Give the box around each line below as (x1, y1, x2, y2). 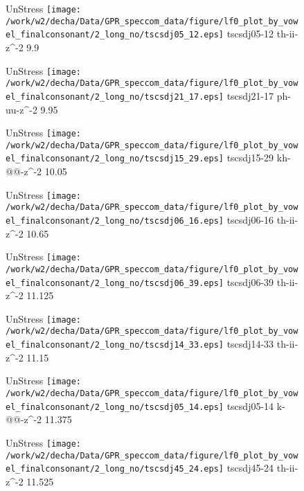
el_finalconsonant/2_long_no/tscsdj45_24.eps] (6, 464, 224, 474)
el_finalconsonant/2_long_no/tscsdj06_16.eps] (6, 216, 224, 226)
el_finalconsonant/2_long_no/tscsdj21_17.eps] (6, 91, 224, 102)
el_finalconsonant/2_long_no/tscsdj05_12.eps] (6, 30, 224, 40)
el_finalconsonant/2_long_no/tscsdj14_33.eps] (6, 340, 224, 350)
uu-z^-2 (6, 102, 37, 116)
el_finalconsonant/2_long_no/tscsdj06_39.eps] (6, 278, 224, 288)
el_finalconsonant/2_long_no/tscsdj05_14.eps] (6, 402, 224, 412)
